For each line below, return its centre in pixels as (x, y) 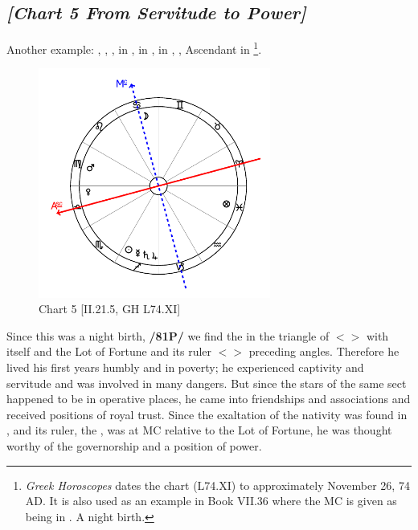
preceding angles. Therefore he (324, 351)
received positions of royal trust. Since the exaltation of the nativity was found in (207, 414)
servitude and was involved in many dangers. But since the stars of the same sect (207, 383)
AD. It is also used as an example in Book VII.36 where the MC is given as (211, 501)
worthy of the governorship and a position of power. (134, 445)
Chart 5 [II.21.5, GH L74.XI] (110, 309)
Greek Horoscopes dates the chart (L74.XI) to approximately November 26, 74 (217, 485)
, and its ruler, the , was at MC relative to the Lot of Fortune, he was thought (199, 430)
